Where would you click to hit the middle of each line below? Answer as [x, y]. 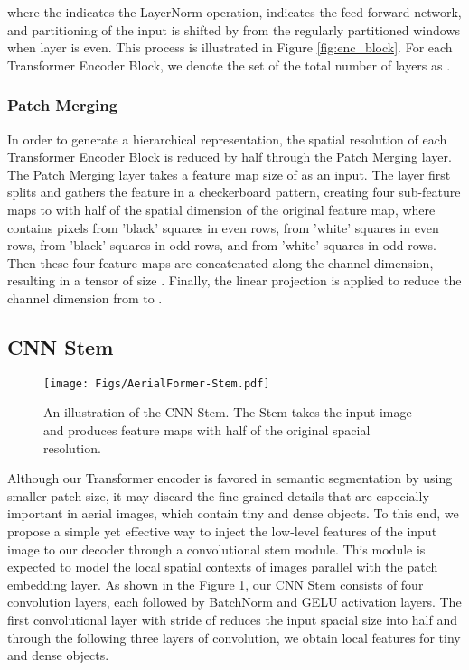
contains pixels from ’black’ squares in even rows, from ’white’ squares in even [223, 227]
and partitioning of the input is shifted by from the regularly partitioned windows [234, 29]
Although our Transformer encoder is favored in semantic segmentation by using [230, 478]
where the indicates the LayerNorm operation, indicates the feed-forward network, [234, 12]
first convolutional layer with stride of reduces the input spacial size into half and [232, 619]
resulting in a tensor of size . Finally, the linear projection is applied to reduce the [234, 280]
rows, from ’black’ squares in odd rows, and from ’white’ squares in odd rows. [222, 245]
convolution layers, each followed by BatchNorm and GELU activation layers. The [234, 602]
